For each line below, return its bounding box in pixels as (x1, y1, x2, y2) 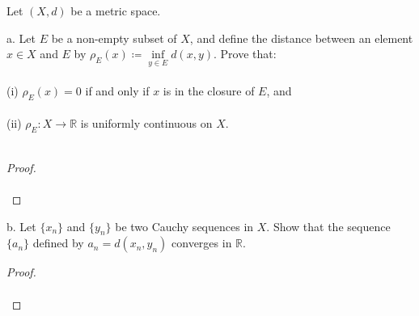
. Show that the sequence (266, 217, 391, 234)
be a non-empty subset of (51, 29, 177, 46)
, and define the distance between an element (189, 29, 413, 46)
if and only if (85, 82, 150, 99)
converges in (171, 234, 232, 251)
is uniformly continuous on (80, 115, 213, 132)
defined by (32, 234, 84, 251)
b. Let (6, 217, 36, 234)
